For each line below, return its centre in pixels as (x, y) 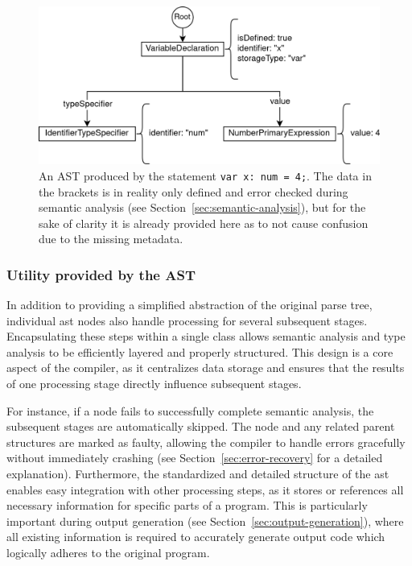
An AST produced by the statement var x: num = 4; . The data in (205, 175)
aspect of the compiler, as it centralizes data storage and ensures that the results (206, 368)
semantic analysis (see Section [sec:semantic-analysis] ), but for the (202, 207)
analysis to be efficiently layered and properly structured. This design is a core (200, 351)
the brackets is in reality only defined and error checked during (194, 191)
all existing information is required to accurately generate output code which (196, 537)
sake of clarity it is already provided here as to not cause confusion (204, 223)
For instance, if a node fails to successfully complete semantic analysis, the (190, 410)
